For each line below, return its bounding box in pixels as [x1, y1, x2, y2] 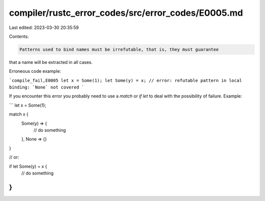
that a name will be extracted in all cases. [9, 59, 93, 65]
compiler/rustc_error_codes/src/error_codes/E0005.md [9, 7, 243, 18]
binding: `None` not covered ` [9, 85, 84, 90]
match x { [9, 111, 29, 117]
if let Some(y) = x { [9, 163, 48, 169]
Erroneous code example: [9, 68, 61, 74]
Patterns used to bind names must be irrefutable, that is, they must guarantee [19, 47, 219, 52]
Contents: [9, 33, 29, 39]
